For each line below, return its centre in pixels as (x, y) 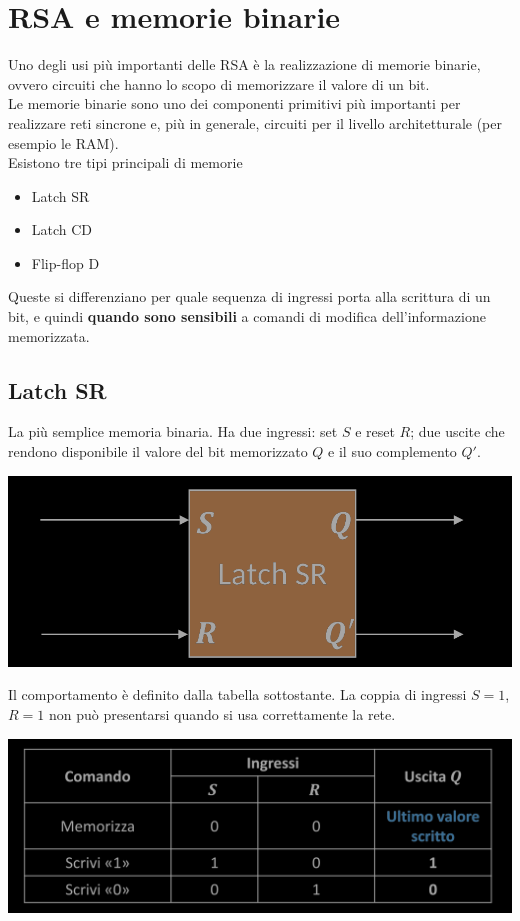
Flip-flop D (65, 262)
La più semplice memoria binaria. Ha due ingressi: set (173, 431)
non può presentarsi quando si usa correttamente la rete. (222, 714)
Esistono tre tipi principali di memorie (125, 162)
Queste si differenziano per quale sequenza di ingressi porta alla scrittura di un (249, 296)
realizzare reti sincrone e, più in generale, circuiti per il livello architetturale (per (255, 122)
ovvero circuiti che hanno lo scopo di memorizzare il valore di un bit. (219, 83)
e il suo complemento (392, 451)
